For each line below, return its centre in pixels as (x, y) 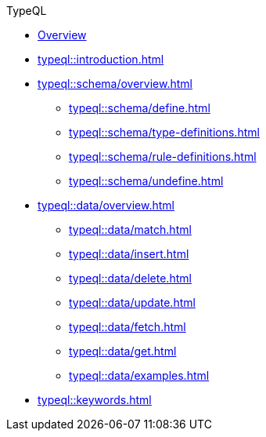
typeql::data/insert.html (129, 254)
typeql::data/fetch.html (128, 327)
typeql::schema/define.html (140, 108)
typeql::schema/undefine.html (146, 181)
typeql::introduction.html (101, 59)
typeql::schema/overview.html (115, 84)
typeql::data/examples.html (139, 375)
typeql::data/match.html (130, 229)
